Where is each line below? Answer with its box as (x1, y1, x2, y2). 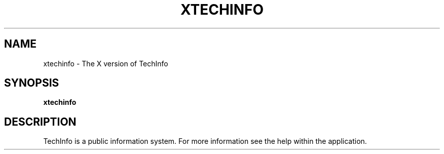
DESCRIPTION (4, 115, 77, 128)
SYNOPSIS (4, 76, 59, 90)
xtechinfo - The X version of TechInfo (43, 59, 168, 68)
